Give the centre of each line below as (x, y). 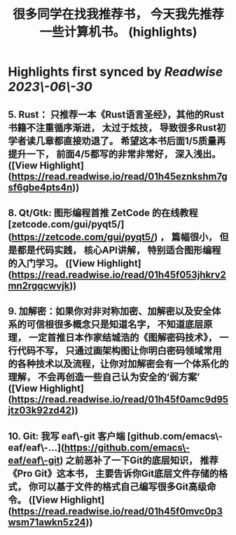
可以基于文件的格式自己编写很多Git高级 (122, 486)
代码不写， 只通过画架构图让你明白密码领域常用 (119, 351)
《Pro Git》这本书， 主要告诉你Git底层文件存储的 (113, 474)
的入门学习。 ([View (51, 263)
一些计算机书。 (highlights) (118, 32)
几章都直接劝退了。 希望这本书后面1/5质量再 (131, 141)
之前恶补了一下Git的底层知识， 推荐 (142, 460)
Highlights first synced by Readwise (116, 72)
